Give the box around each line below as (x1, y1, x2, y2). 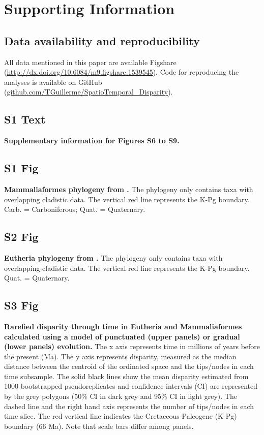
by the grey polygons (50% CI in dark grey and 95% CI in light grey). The (4, 391, 237, 401)
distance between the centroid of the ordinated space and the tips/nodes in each (4, 361, 254, 371)
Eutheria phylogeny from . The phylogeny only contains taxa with (4, 252, 223, 263)
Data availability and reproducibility (4, 33, 200, 48)
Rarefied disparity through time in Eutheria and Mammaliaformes (4, 321, 242, 331)
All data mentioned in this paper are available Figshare (4, 56, 177, 67)
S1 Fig (4, 160, 39, 176)
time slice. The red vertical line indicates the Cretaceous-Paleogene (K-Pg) (4, 411, 237, 421)
